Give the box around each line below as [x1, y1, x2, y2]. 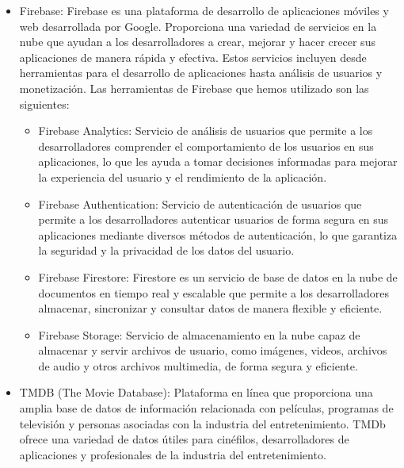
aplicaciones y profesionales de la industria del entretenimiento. [19, 446, 326, 462]
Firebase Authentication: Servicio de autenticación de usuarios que [38, 195, 362, 212]
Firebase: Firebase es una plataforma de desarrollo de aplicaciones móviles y [19, 2, 389, 18]
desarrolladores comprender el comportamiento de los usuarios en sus [38, 137, 374, 154]
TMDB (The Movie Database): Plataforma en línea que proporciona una [19, 384, 373, 401]
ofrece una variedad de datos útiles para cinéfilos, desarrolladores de [19, 431, 349, 447]
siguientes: [19, 95, 70, 112]
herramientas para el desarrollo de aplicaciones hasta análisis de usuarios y [19, 64, 383, 81]
